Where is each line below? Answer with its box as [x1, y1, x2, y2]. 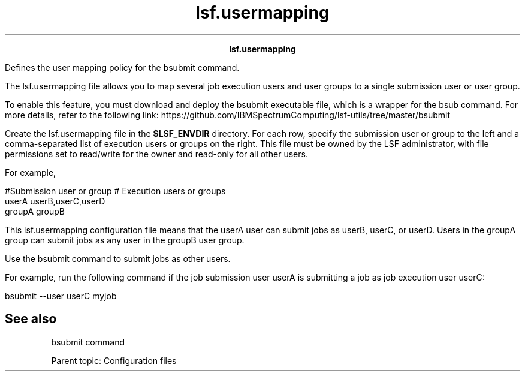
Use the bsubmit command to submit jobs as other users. [5, 253, 231, 264]
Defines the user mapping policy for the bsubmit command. [5, 62, 240, 73]
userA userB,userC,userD [5, 195, 105, 206]
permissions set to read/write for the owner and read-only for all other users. [5, 148, 308, 159]
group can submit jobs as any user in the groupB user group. [5, 234, 245, 245]
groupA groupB [5, 206, 65, 216]
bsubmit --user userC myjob [5, 290, 117, 301]
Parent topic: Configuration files [51, 355, 177, 366]
